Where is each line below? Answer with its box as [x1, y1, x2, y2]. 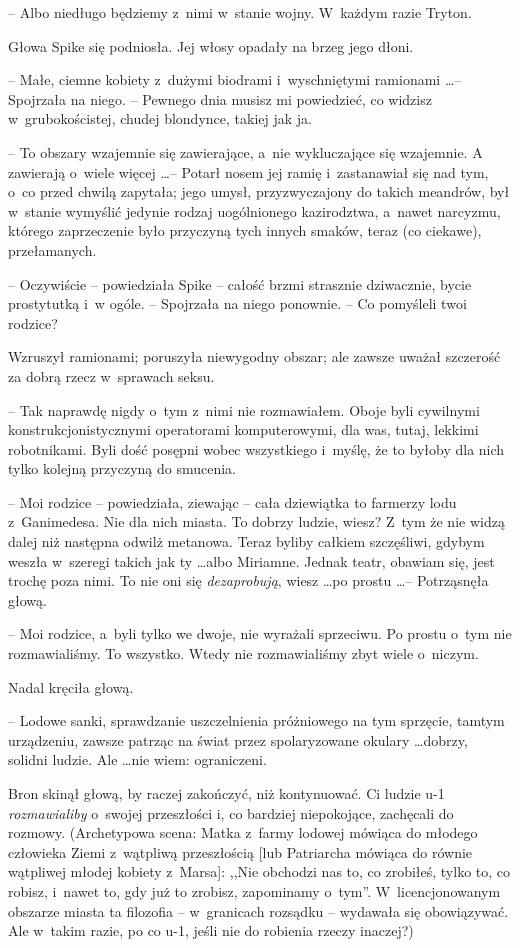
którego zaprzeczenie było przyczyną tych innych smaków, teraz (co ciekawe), [8, 220, 482, 241]
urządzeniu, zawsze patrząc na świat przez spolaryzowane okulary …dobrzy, [8, 729, 468, 750]
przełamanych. [8, 239, 97, 260]
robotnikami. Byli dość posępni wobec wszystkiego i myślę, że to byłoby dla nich [8, 438, 505, 459]
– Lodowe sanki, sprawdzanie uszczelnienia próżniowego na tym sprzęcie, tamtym [8, 710, 505, 731]
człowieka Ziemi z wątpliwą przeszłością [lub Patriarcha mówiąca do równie [8, 841, 473, 862]
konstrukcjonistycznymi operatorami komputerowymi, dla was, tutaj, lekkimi [8, 419, 479, 440]
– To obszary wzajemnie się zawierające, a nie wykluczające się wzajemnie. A [8, 141, 483, 162]
